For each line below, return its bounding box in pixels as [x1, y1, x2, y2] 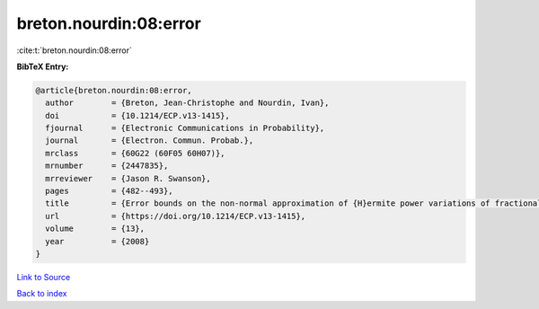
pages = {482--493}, [45, 186, 174, 197]
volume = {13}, [45, 224, 146, 234]
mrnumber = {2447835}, [45, 161, 169, 171]
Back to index [16, 288, 67, 299]
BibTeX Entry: [16, 61, 69, 72]
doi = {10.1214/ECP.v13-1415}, [45, 110, 231, 120]
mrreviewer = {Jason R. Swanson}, [45, 173, 211, 183]
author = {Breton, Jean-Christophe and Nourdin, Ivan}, [45, 98, 330, 108]
